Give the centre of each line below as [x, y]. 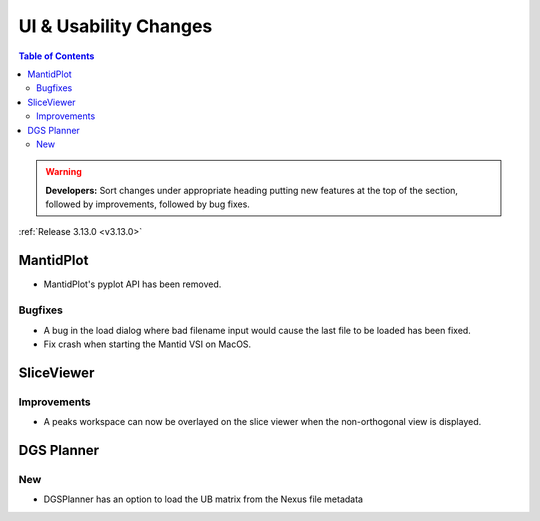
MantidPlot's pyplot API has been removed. [132, 284]
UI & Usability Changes [115, 26]
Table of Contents [56, 56]
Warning [63, 172]
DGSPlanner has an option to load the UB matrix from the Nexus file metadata [203, 499]
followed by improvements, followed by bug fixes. [147, 204]
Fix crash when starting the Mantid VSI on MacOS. [147, 344]
